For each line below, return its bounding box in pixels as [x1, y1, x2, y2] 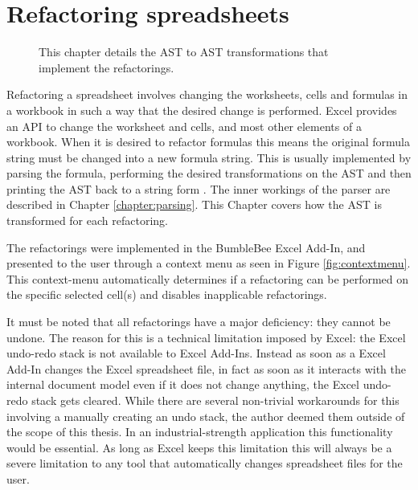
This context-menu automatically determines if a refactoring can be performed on [6, 270, 409, 287]
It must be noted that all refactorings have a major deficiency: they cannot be [6, 313, 391, 330]
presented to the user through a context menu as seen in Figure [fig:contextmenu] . [6, 255, 411, 272]
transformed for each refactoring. [6, 212, 168, 229]
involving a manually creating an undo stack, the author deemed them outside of [6, 407, 405, 424]
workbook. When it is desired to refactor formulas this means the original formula [6, 133, 410, 150]
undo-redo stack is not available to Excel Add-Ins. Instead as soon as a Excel [6, 345, 386, 361]
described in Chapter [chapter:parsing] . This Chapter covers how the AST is [6, 196, 382, 213]
